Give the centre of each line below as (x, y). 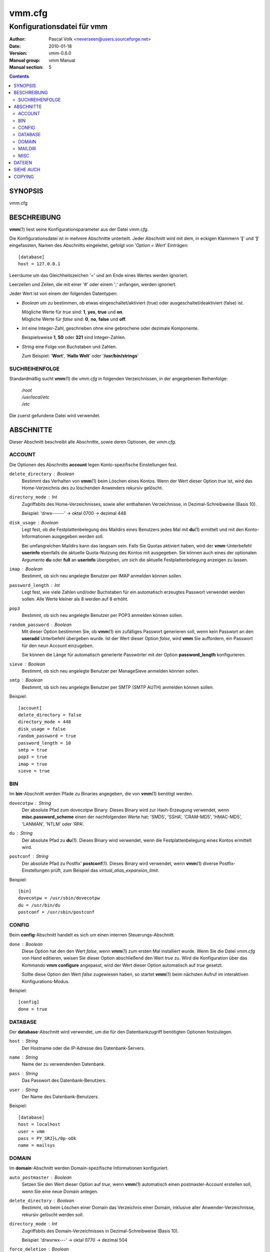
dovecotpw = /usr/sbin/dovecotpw (59, 898)
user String (24, 1090)
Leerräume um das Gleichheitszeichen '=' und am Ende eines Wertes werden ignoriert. (99, 275)
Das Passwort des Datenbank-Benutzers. (64, 1080)
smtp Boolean (26, 680)
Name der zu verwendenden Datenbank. (63, 1064)
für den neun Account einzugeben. (58, 646)
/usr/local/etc (35, 397)
